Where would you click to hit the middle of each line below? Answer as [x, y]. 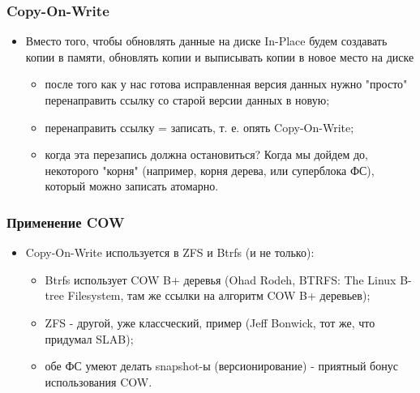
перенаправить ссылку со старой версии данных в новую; [187, 100]
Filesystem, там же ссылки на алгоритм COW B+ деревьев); [219, 295]
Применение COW [66, 222]
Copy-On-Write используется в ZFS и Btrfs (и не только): [170, 252]
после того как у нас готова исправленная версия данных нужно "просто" [226, 84]
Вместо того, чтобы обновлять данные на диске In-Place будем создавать [206, 41]
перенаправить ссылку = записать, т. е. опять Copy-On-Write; [199, 127]
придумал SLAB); [89, 338]
